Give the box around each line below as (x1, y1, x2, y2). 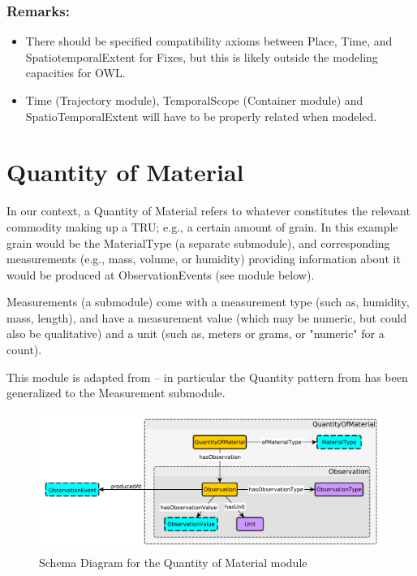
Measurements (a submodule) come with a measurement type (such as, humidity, (6, 293, 410, 310)
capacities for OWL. (25, 64, 126, 81)
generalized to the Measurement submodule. (6, 384, 226, 401)
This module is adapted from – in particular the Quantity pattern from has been (6, 368, 408, 385)
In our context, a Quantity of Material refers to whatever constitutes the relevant (6, 202, 411, 219)
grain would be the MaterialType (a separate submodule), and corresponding (6, 234, 390, 251)
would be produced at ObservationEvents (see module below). (6, 266, 315, 283)
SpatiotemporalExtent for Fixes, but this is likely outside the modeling (25, 48, 378, 65)
